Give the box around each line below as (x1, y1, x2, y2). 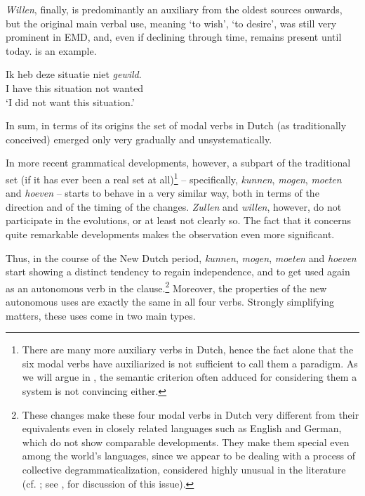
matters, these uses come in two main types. (6, 308, 196, 322)
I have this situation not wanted (6, 80, 144, 95)
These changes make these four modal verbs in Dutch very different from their (22, 407, 359, 422)
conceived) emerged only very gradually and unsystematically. (6, 131, 272, 146)
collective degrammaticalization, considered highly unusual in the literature (22, 462, 346, 476)
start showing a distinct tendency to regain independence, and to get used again (6, 264, 350, 279)
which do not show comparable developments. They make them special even (22, 434, 350, 449)
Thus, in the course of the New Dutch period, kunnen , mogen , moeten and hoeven (6, 250, 357, 265)
